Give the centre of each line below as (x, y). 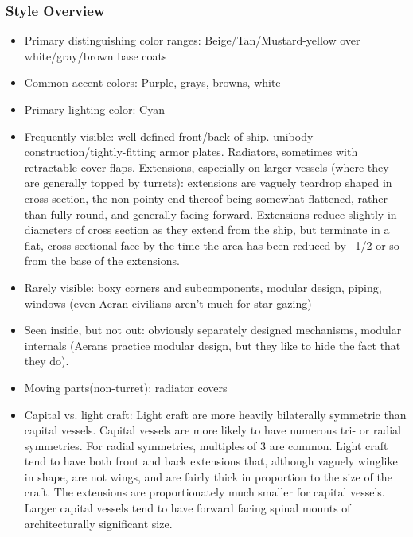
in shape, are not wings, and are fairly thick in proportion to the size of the (208, 476)
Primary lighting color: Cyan (94, 109)
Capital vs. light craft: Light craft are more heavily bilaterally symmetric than (215, 414)
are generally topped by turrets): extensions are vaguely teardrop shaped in (208, 183)
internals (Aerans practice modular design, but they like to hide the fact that (212, 345)
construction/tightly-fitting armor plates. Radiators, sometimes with (191, 152)
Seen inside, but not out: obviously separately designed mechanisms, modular (213, 330)
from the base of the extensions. (102, 261)
